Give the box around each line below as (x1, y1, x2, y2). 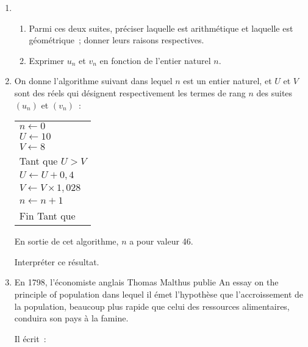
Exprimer (29, 54, 65, 66)
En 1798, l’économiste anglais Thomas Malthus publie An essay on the (14, 276, 279, 288)
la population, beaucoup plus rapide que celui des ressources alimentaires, (14, 299, 290, 312)
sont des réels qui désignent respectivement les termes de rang (14, 86, 246, 99)
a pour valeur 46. (129, 235, 193, 248)
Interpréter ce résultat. (14, 255, 99, 268)
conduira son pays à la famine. (14, 312, 129, 324)
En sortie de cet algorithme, (14, 235, 119, 248)
